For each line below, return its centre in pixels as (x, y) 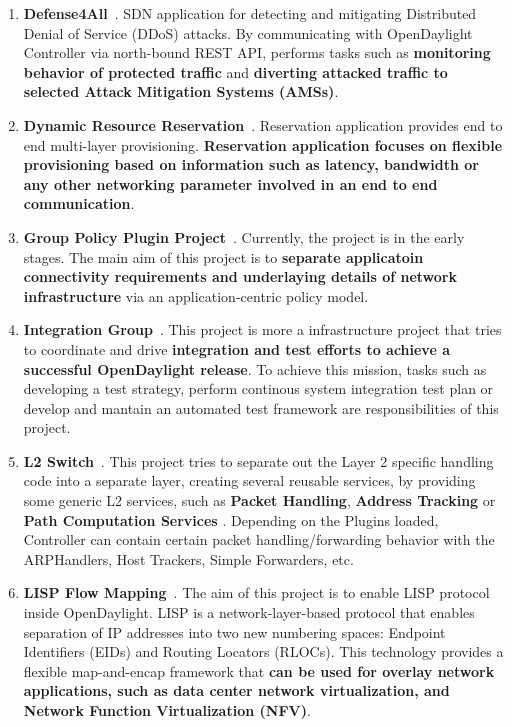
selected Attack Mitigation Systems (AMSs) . (181, 91)
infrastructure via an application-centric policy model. (196, 295)
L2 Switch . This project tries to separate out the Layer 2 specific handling (258, 460)
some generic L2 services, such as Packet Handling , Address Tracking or (259, 500)
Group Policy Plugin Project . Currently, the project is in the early (244, 236)
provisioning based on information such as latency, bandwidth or (251, 164)
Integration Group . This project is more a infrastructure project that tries (262, 329)
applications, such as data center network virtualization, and (236, 690)
